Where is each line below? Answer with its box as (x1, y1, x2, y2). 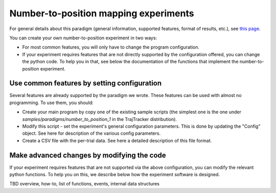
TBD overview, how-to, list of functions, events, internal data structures (9, 181, 160, 187)
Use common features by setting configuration (9, 79, 162, 88)
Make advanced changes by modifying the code (9, 151, 166, 159)
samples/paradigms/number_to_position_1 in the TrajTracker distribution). (22, 116, 177, 122)
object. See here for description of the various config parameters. (22, 130, 161, 136)
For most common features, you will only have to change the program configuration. (22, 44, 199, 51)
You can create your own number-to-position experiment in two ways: (9, 35, 157, 41)
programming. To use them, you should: (9, 100, 94, 106)
